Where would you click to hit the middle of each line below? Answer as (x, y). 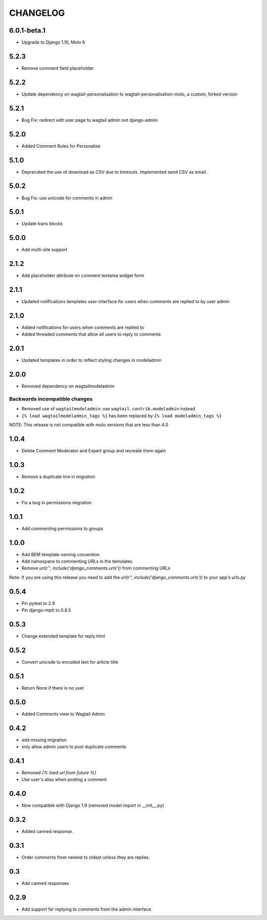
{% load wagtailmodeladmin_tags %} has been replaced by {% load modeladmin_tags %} (122, 416)
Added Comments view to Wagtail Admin (63, 714)
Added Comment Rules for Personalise (61, 146)
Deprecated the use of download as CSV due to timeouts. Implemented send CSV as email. (114, 172)
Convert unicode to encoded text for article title (70, 662)
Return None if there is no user (53, 688)
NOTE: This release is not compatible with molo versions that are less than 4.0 (89, 425)
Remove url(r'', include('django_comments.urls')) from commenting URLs (96, 568)
